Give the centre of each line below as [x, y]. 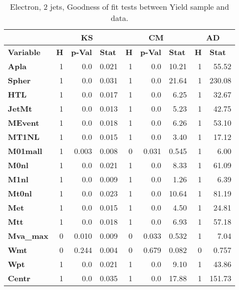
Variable [24, 52]
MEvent [24, 123]
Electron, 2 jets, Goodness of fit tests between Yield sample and [119, 7]
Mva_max [28, 236]
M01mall [25, 151]
